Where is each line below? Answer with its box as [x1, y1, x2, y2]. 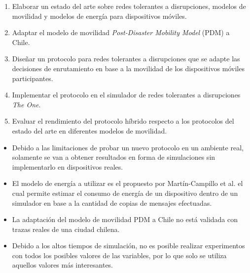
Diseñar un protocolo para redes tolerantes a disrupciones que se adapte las [12, 53, 240, 64]
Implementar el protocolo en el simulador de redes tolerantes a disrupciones [12, 90, 241, 100]
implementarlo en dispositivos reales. [12, 161, 123, 172]
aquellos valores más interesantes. [12, 260, 113, 270]
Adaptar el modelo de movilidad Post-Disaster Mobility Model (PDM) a [12, 27, 230, 38]
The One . [12, 99, 41, 109]
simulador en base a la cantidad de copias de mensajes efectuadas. [12, 197, 212, 208]
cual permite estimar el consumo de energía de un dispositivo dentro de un [12, 187, 238, 198]
